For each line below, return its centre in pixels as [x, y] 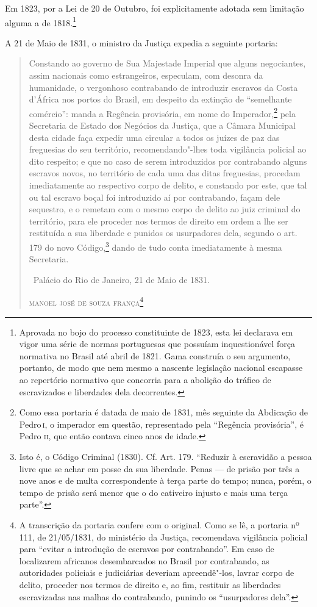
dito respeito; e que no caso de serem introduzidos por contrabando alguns [168, 161]
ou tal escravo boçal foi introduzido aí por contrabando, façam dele [155, 197]
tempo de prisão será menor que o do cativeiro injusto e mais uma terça [154, 492]
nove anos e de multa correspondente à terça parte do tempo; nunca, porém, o [165, 480]
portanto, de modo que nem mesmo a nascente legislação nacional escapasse [161, 368]
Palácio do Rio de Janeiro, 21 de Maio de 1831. [121, 279]
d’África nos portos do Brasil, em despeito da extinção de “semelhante [160, 99]
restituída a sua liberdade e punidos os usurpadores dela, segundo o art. [163, 233]
